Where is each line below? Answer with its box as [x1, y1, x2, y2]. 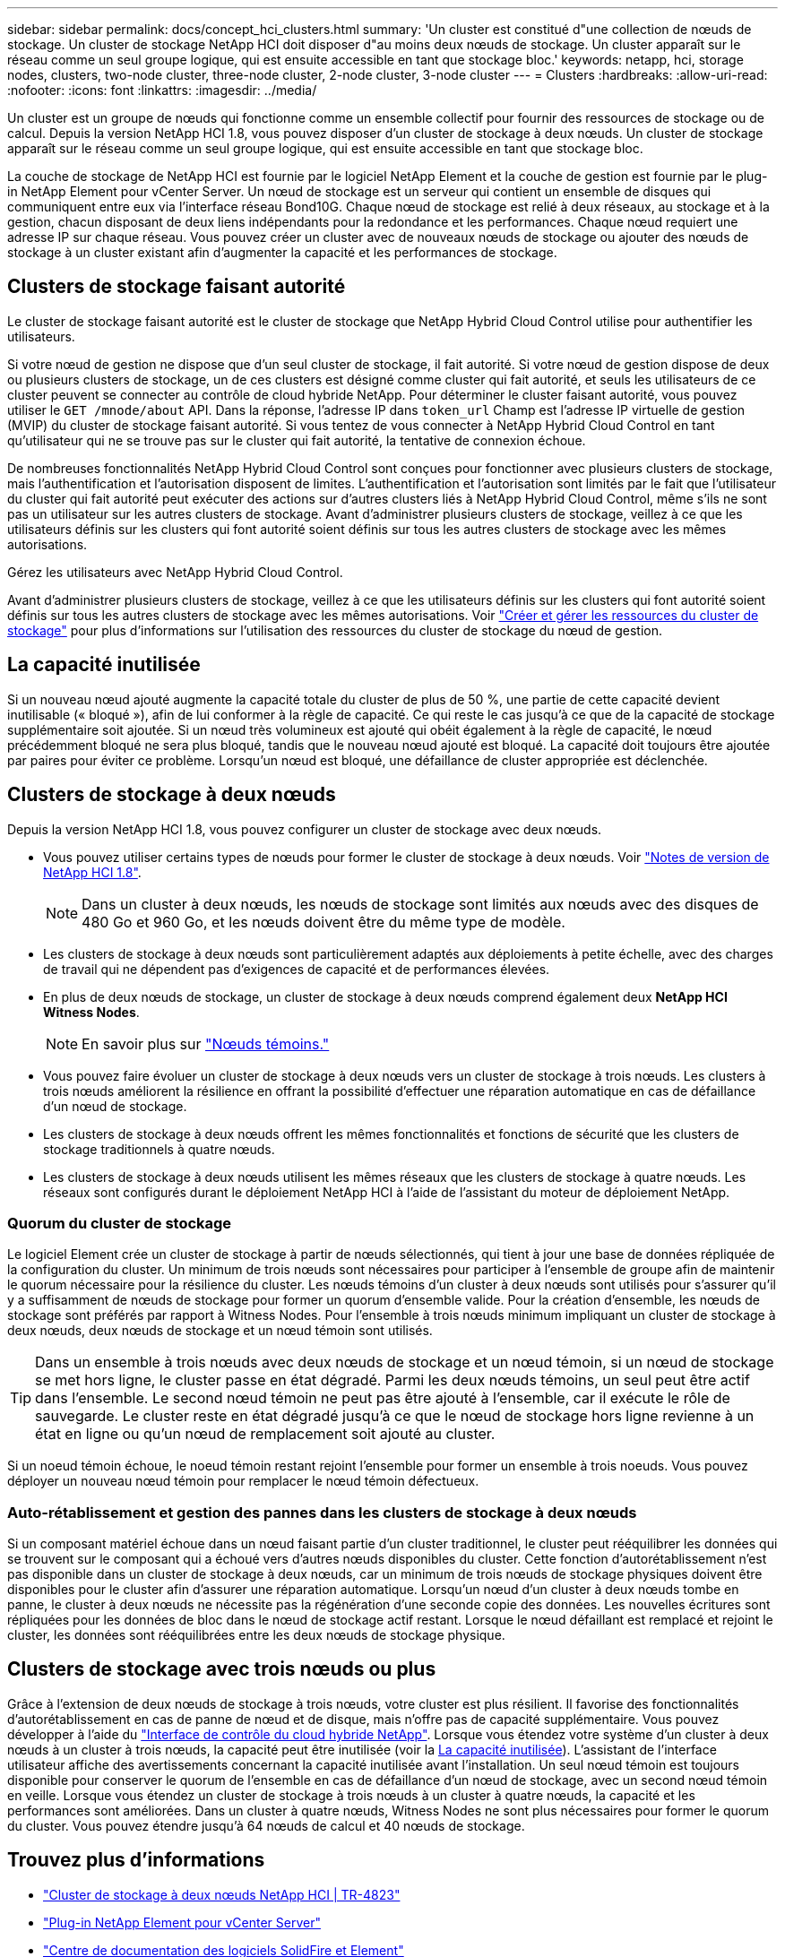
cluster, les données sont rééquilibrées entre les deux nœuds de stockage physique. [7, 1627, 505, 1643]
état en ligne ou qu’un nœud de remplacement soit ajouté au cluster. [35, 1425, 496, 1444]
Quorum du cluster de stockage [7, 1213, 232, 1232]
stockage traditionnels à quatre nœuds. [43, 1141, 275, 1157]
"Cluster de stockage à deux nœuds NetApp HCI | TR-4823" [43, 1886, 401, 1902]
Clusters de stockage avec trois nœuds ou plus [7, 1658, 436, 1681]
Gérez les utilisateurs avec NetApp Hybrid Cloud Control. [7, 564, 343, 580]
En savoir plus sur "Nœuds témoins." [82, 1034, 330, 1053]
